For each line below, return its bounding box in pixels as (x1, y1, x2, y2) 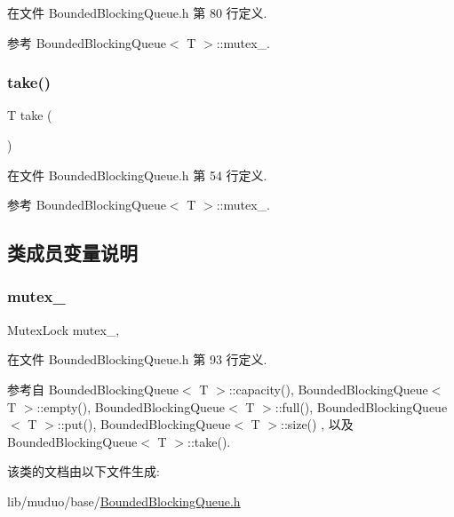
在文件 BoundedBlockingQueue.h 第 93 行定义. (7, 350, 267, 369)
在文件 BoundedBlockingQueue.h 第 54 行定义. (7, 165, 267, 184)
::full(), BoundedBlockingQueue (275, 397, 448, 416)
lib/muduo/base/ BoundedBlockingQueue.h (7, 491, 241, 510)
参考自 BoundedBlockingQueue (7, 379, 179, 398)
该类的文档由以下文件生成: (7, 462, 160, 481)
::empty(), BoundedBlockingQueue (36, 397, 226, 416)
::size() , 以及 (281, 415, 354, 433)
